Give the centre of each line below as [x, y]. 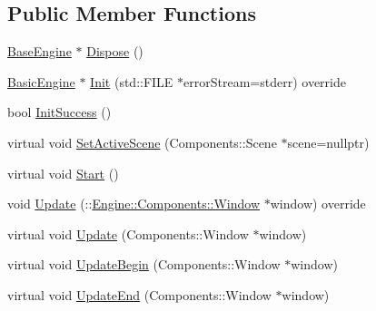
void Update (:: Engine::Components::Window [134, 204]
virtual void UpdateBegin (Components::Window [144, 264]
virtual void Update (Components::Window [128, 233]
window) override [318, 204]
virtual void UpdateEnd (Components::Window [139, 294]
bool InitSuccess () [59, 112]
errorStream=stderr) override [265, 81]
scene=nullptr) [328, 142]
